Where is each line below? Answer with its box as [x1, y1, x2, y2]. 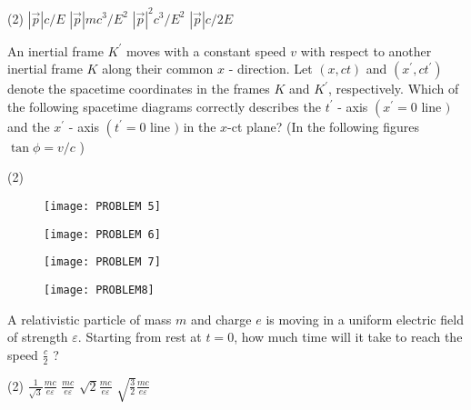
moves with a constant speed [125, 41, 286, 60]
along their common [102, 59, 214, 78]
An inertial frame [7, 41, 104, 60]
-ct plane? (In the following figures [227, 116, 420, 135]
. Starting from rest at [77, 327, 202, 346]
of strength [7, 327, 68, 346]
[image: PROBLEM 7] [44, 255, 161, 269]
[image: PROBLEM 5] [44, 199, 161, 213]
